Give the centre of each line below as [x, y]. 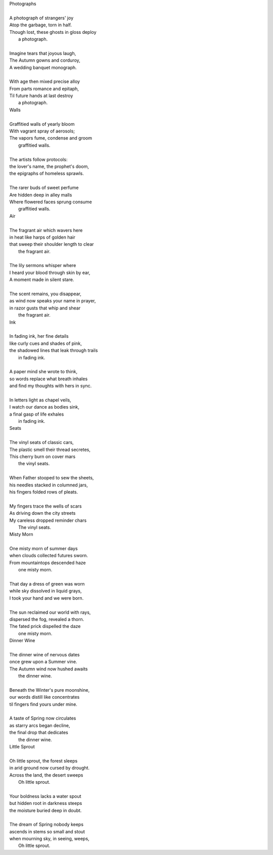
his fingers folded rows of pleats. [44, 492]
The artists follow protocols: [38, 159]
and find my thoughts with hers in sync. [51, 386]
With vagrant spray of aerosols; [42, 131]
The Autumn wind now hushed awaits [49, 669]
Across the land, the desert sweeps [46, 775]
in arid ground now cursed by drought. [50, 768]
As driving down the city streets [42, 513]
